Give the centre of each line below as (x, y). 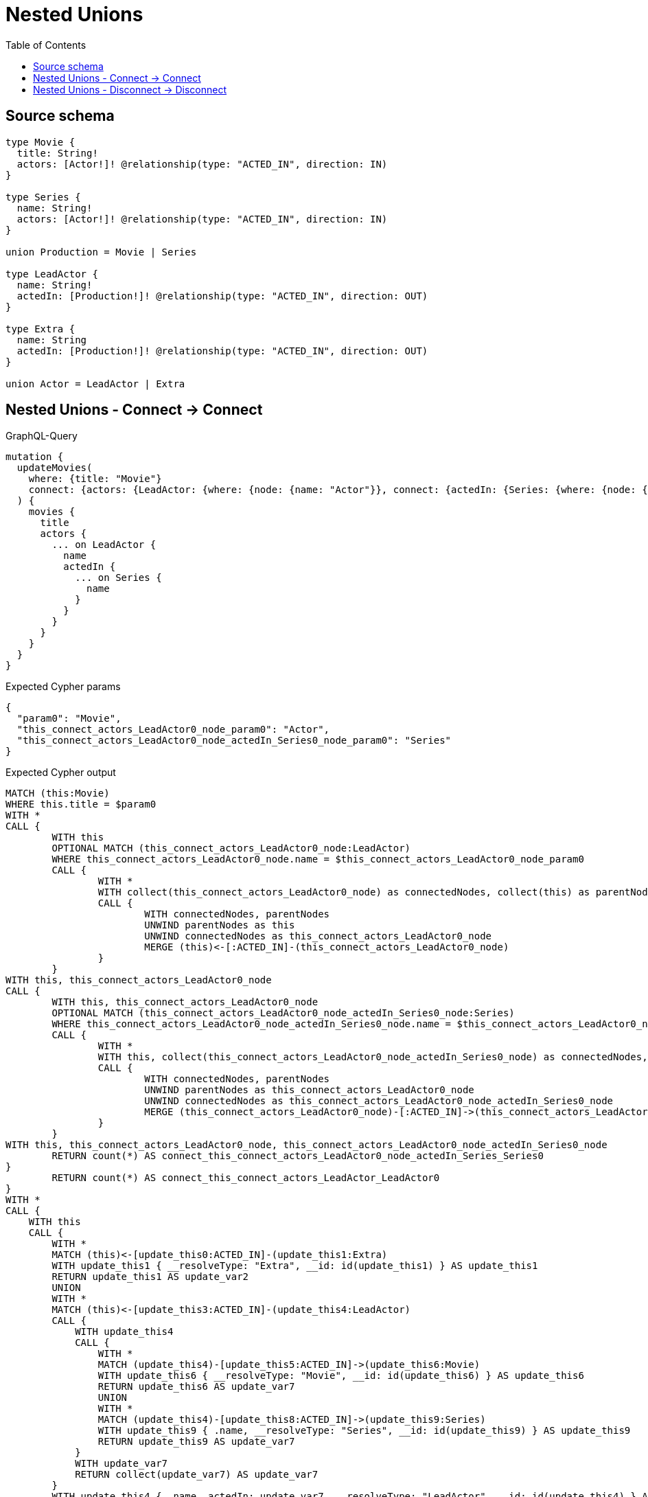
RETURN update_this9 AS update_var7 (196, 1442)
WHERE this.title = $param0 (81, 804)
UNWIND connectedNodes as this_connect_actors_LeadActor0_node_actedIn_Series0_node (379, 1101)
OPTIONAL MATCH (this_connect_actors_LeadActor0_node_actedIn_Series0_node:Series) (283, 1013)
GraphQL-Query (42, 436)
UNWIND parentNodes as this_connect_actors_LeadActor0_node (309, 1090)
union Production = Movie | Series (101, 252)
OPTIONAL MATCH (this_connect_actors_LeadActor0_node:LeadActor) (231, 848)
